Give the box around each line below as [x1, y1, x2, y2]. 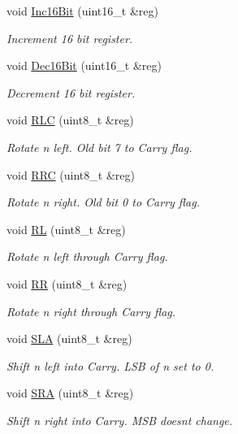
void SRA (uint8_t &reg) [6, 384, 134, 401]
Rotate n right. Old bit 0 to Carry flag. [6, 193, 200, 210]
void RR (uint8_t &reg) [6, 275, 128, 292]
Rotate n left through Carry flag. [6, 248, 168, 265]
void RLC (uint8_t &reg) [6, 111, 134, 128]
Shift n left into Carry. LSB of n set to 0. [6, 357, 214, 374]
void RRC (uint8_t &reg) [6, 166, 135, 183]
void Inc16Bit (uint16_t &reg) [6, 2, 158, 19]
